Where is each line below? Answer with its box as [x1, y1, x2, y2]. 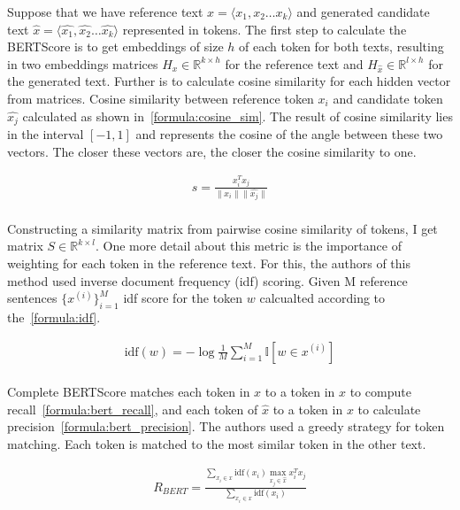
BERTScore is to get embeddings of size [7, 37, 224, 56]
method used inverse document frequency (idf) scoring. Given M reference [7, 271, 408, 290]
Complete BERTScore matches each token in [7, 382, 250, 401]
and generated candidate [296, 3, 430, 20]
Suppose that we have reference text [7, 3, 203, 20]
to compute [349, 382, 411, 401]
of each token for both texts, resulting [239, 37, 444, 56]
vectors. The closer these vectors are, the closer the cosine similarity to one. [7, 142, 417, 160]
